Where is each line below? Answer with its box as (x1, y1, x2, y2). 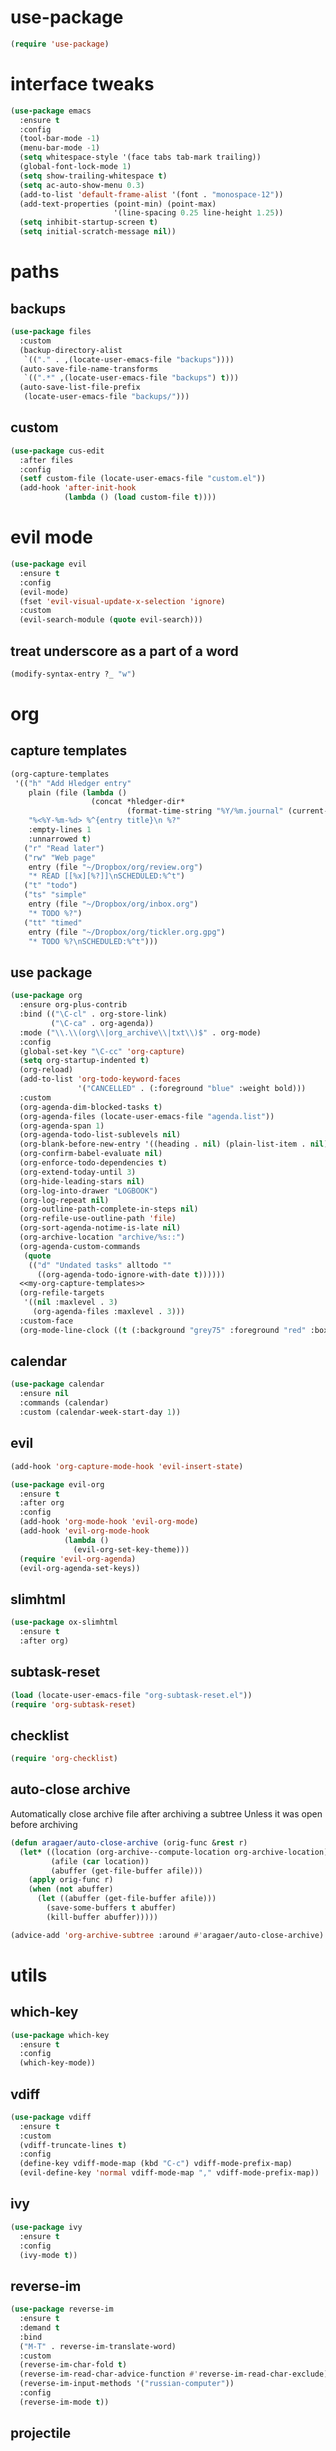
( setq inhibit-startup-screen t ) (19, 217, 159, 228)
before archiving (10, 1818, 78, 1830)
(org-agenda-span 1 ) (19, 1121, 105, 1131)
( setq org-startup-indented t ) (19, 1056, 150, 1066)
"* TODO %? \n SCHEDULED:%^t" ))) (28, 936, 159, 946)
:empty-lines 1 (28, 825, 92, 835)
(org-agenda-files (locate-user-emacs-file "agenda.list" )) (19, 1111, 275, 1121)
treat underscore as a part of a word (10, 642, 239, 660)
